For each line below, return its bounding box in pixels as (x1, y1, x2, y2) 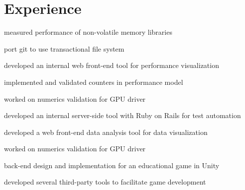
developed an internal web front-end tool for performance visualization (4, 60, 219, 70)
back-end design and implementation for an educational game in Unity (4, 160, 220, 170)
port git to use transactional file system (4, 43, 124, 54)
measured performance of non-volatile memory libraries (4, 27, 172, 37)
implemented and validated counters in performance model (4, 76, 183, 87)
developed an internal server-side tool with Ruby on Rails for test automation (4, 110, 241, 121)
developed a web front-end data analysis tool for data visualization (4, 127, 208, 137)
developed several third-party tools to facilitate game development (4, 177, 206, 187)
